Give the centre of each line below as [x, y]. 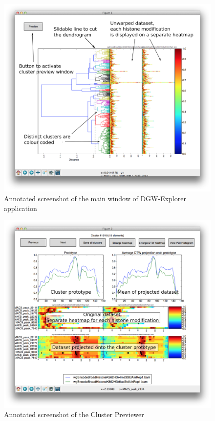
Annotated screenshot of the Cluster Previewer [74, 414]
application [21, 208]
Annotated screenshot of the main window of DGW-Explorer [95, 199]
